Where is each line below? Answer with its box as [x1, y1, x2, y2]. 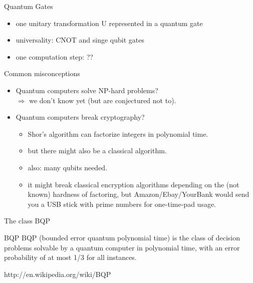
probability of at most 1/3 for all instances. [4, 252, 137, 262]
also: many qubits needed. [28, 162, 108, 172]
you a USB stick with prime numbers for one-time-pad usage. [28, 198, 216, 209]
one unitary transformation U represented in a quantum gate [16, 18, 203, 28]
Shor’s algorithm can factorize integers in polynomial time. [28, 128, 208, 139]
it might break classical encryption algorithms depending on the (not [28, 179, 239, 189]
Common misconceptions [4, 68, 80, 79]
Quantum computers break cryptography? [16, 112, 145, 122]
